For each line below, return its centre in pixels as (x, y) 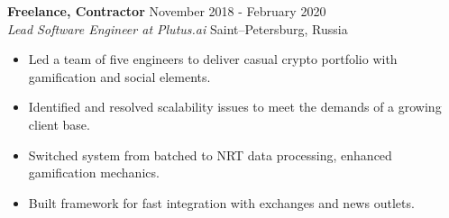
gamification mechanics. (94, 173)
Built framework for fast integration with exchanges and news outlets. (221, 202)
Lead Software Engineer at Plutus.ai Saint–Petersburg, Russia (178, 28)
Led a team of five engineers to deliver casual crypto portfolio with (213, 59)
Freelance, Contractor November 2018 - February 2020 (167, 11)
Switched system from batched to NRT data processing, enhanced (210, 154)
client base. (59, 124)
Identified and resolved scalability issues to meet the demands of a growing (235, 107)
